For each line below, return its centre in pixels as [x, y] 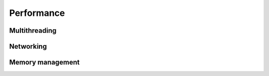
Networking [28, 46]
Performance [37, 13]
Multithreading [33, 31]
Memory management [44, 62]
